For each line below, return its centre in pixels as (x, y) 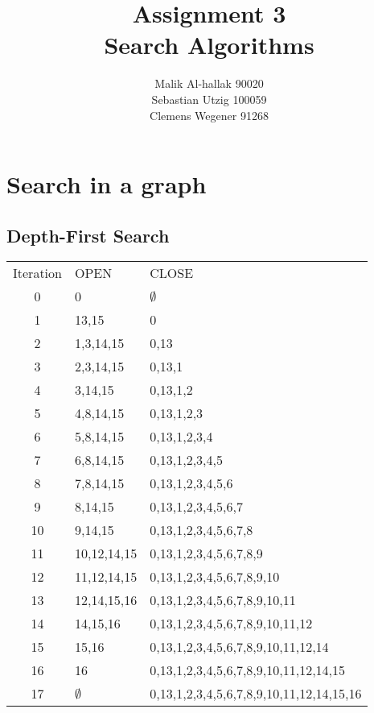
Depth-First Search (88, 235)
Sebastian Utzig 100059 (209, 99)
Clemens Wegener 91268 (209, 115)
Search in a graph (107, 184)
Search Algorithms (209, 45)
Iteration (37, 273)
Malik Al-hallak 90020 (209, 83)
